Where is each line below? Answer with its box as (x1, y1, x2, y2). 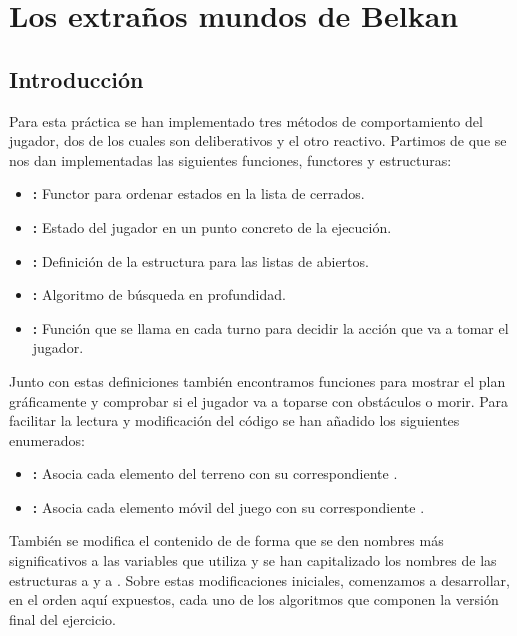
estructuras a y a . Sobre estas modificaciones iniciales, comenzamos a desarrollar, (9, 569, 510, 590)
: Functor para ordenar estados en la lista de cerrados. (32, 183, 365, 204)
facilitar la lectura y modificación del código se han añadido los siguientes (9, 410, 460, 431)
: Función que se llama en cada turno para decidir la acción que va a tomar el (32, 317, 509, 338)
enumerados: (9, 429, 85, 450)
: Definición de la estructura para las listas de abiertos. (32, 250, 369, 271)
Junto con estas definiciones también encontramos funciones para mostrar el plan (9, 370, 506, 391)
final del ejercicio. (9, 608, 116, 629)
